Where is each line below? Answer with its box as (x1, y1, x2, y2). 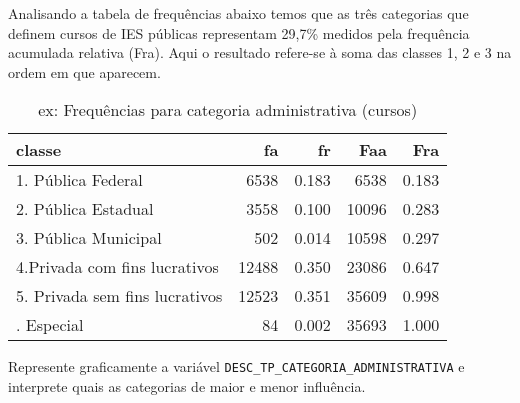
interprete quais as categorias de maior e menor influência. (8, 376, 366, 397)
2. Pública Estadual (16, 197, 154, 221)
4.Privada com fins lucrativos (16, 255, 219, 279)
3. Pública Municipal (16, 226, 162, 250)
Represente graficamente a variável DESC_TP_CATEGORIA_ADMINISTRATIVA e (8, 356, 465, 377)
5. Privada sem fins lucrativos (16, 284, 223, 308)
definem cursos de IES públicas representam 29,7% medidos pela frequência (8, 22, 470, 43)
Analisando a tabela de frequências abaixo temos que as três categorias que (8, 3, 469, 23)
